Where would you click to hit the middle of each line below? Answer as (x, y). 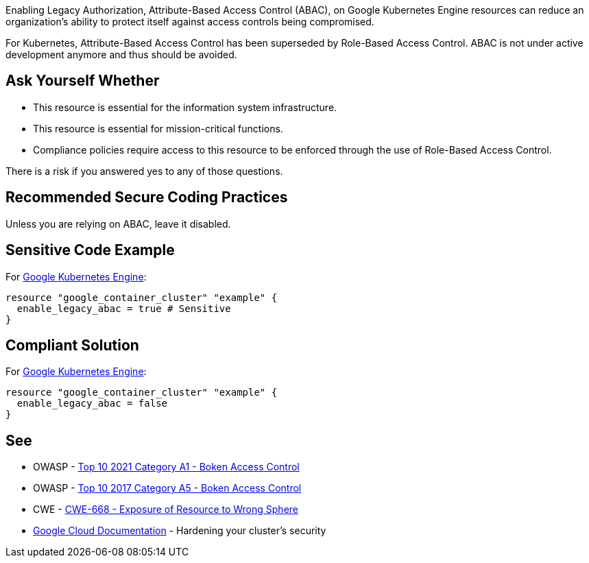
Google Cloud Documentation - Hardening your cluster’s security (180, 531)
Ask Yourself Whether (83, 81)
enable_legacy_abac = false (92, 404)
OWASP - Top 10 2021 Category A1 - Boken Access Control (166, 467)
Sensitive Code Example (90, 250)
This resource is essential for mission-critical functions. (158, 128)
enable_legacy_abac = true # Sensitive (124, 308)
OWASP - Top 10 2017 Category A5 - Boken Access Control (167, 488)
